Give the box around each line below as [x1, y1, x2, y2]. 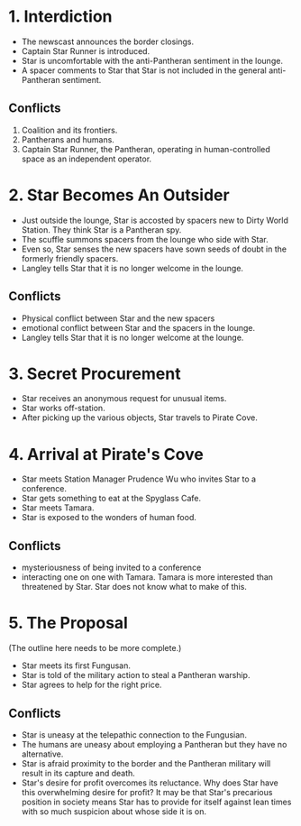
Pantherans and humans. [21, 133, 114, 145]
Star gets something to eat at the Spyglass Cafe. [21, 493, 202, 504]
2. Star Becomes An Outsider [8, 185, 231, 205]
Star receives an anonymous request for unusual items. [21, 393, 227, 404]
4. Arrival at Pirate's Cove [8, 444, 204, 464]
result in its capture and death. [21, 767, 136, 778]
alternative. [21, 748, 64, 759]
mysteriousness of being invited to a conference [21, 562, 202, 574]
